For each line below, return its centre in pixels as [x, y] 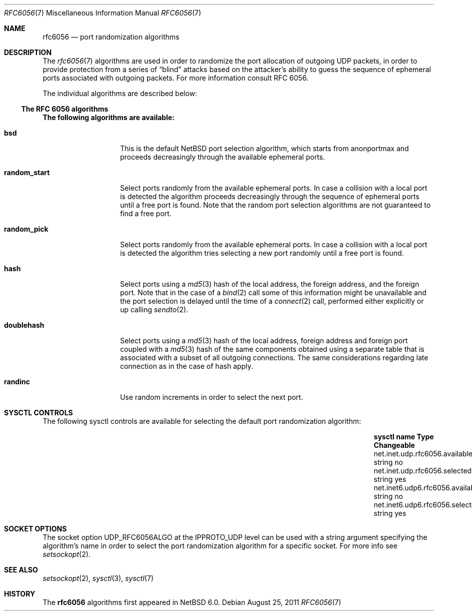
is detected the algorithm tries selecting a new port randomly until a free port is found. [262, 253]
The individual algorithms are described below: [120, 93]
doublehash [24, 325]
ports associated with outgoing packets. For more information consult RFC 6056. [175, 78]
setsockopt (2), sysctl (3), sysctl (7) [98, 578]
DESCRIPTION [28, 52]
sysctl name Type [404, 437]
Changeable [394, 445]
